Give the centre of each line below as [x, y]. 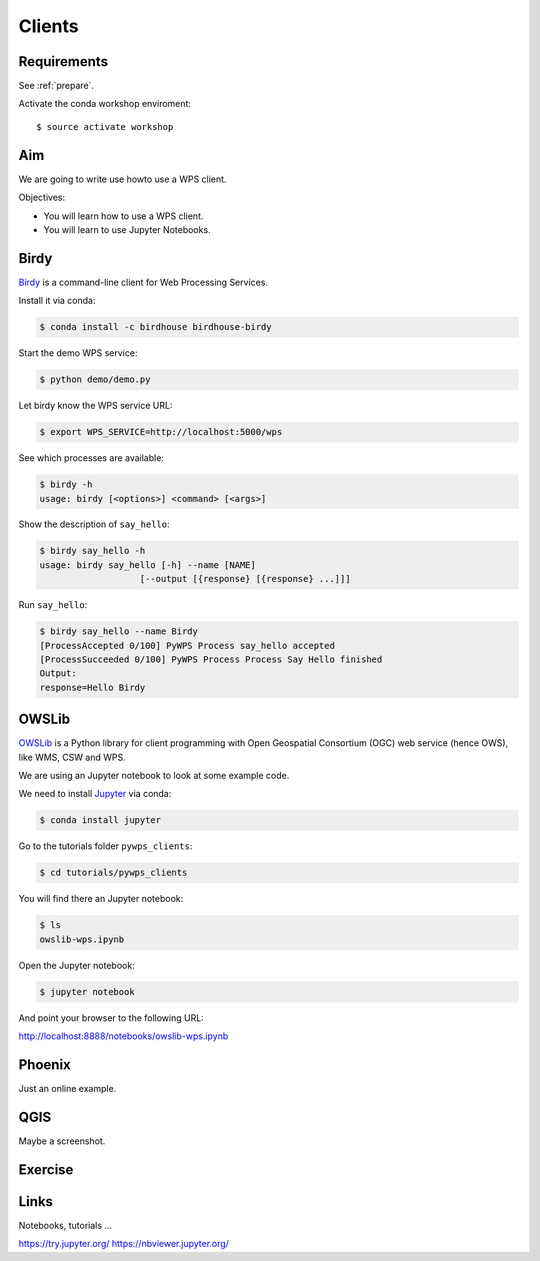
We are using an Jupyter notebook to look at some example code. [154, 776]
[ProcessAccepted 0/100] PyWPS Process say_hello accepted [187, 645]
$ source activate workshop [105, 126]
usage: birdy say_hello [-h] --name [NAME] [148, 564]
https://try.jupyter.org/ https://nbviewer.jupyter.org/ [124, 1244]
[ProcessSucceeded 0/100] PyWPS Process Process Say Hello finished [211, 659]
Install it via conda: [57, 301]
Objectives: [41, 197]
